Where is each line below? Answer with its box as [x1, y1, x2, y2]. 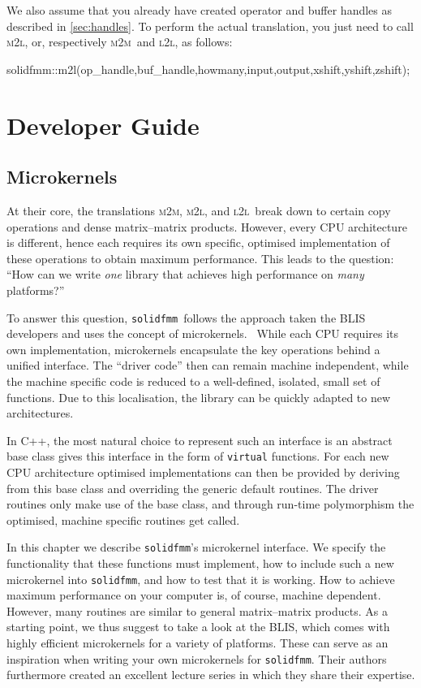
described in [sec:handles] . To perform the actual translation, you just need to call [6, 17, 414, 34]
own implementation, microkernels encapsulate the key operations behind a [6, 340, 380, 357]
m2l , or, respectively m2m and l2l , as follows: [6, 33, 233, 50]
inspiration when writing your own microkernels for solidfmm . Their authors [6, 650, 387, 667]
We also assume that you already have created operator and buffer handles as [6, 2, 393, 18]
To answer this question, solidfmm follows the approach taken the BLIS [6, 309, 366, 326]
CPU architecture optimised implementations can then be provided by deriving [6, 463, 400, 480]
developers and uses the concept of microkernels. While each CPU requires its [6, 325, 399, 342]
